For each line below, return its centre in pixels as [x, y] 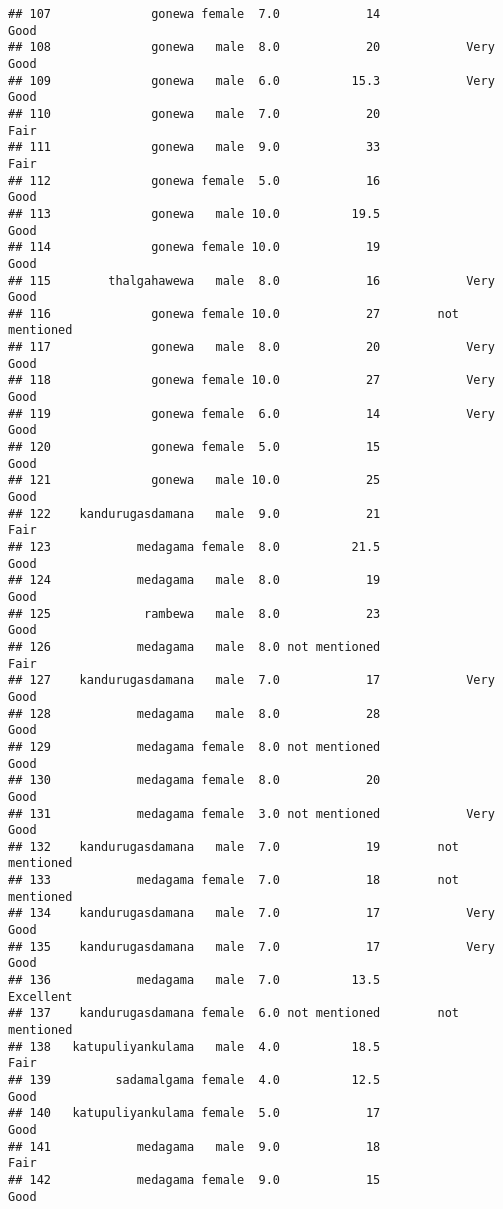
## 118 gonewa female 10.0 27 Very [251, 380]
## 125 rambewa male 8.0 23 [194, 613]
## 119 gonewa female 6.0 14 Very [251, 413]
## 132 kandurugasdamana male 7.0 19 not [234, 846]
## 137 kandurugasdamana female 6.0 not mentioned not [234, 1013]
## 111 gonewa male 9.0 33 [194, 147]
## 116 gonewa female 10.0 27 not [234, 313]
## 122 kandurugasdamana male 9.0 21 [194, 513]
